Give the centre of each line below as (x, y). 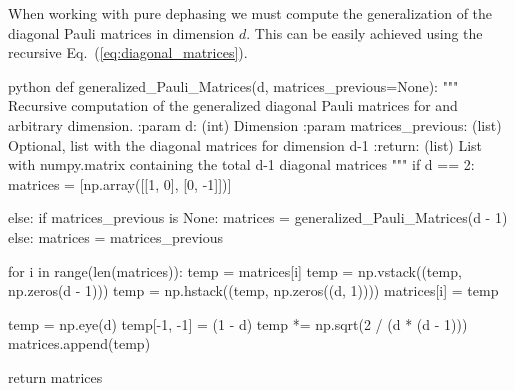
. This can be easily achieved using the (364, 32)
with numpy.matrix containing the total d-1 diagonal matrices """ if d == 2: (241, 164)
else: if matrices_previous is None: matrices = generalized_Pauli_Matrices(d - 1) (258, 217)
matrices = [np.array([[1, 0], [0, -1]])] (120, 183)
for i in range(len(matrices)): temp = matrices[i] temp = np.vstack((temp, (235, 270)
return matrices (55, 376)
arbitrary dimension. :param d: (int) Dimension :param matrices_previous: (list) (255, 124)
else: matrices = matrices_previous (116, 236)
